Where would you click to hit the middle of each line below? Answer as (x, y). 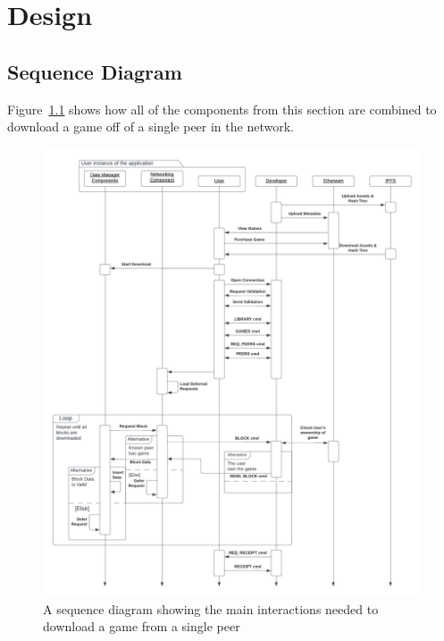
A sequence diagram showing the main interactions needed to (211, 608)
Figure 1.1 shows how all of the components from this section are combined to (222, 109)
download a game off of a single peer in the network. (151, 127)
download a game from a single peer (142, 626)
